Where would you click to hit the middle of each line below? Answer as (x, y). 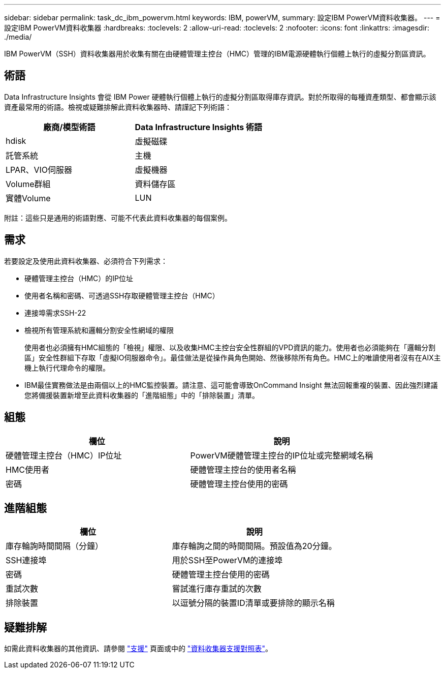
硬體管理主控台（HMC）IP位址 (64, 455)
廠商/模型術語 (69, 127)
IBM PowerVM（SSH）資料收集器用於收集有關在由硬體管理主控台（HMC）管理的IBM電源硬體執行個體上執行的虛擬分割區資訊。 (217, 54)
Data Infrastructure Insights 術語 (199, 127)
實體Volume (28, 198)
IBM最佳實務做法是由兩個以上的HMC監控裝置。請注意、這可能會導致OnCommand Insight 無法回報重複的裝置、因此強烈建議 (231, 385)
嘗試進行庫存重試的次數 (217, 589)
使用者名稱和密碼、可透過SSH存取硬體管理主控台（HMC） (122, 295)
